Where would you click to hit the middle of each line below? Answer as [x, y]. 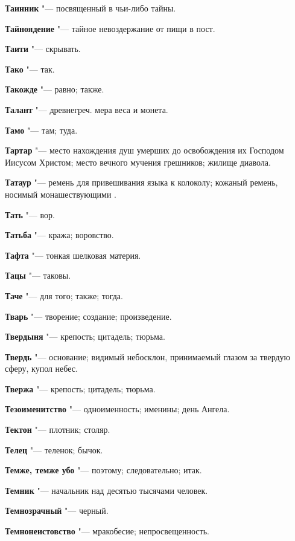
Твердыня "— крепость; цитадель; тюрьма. [85, 336]
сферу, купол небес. [41, 368]
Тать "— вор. [30, 214]
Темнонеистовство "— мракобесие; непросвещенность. [107, 531]
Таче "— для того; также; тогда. [64, 295]
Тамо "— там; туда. [41, 130]
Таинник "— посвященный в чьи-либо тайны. [90, 8]
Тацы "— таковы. [38, 275]
